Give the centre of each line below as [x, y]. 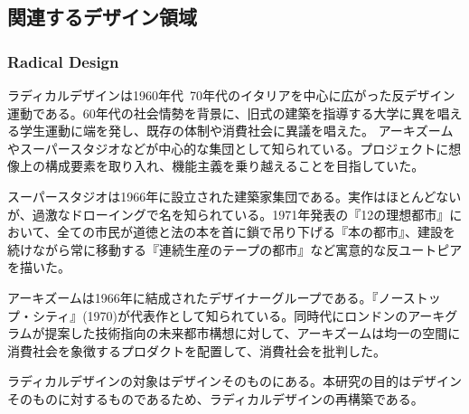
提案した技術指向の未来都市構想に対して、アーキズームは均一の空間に [253, 333]
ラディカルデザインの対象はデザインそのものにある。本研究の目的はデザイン [235, 381]
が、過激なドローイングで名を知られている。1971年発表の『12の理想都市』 [229, 214]
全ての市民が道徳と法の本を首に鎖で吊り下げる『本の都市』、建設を [256, 232]
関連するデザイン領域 [102, 17]
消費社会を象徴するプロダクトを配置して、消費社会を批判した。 [197, 350]
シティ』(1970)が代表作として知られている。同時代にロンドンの [220, 315]
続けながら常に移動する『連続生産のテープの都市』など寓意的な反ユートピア [235, 249]
